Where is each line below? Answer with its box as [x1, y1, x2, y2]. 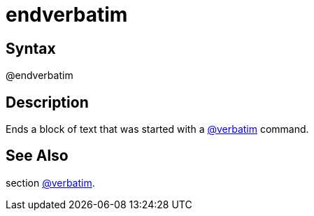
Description [6, 93, 89, 111]
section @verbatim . [6, 176, 95, 189]
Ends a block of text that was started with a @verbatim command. [6, 123, 309, 136]
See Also [6, 147, 69, 165]
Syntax [6, 39, 56, 57]
